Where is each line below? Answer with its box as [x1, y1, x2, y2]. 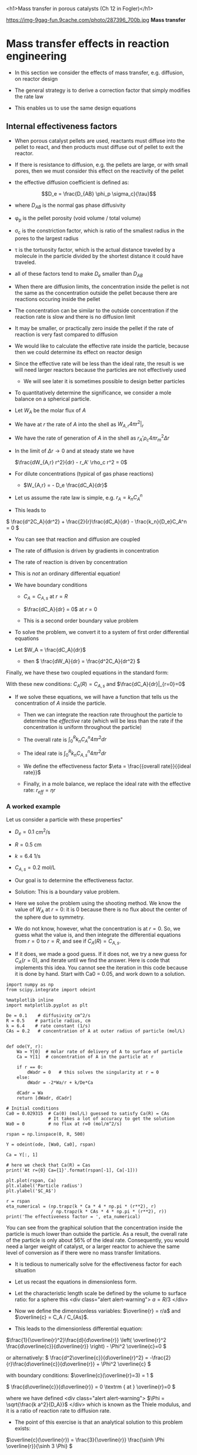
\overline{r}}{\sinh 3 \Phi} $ [6, 1443, 73, 1450]
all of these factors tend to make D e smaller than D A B [14, 270, 143, 279]
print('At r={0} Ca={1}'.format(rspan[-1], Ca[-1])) [6, 1167, 138, 1173]
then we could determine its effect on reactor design [14, 348, 142, 355]
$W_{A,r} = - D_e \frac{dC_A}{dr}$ [23, 481, 108, 489]
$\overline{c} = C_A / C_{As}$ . [14, 1314, 89, 1321]
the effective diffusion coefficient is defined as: [14, 179, 129, 186]
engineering [6, 50, 67, 63]
